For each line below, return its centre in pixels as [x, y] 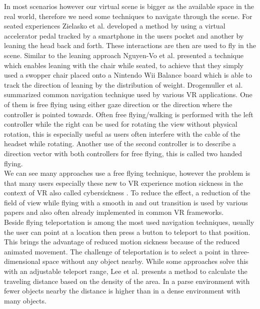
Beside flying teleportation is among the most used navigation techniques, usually [129, 222]
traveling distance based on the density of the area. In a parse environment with [127, 281]
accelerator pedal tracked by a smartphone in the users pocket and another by [124, 35]
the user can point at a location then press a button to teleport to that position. [127, 232]
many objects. [25, 300]
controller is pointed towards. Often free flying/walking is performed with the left [129, 114]
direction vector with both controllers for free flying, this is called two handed [123, 153]
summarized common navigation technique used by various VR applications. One [128, 94]
